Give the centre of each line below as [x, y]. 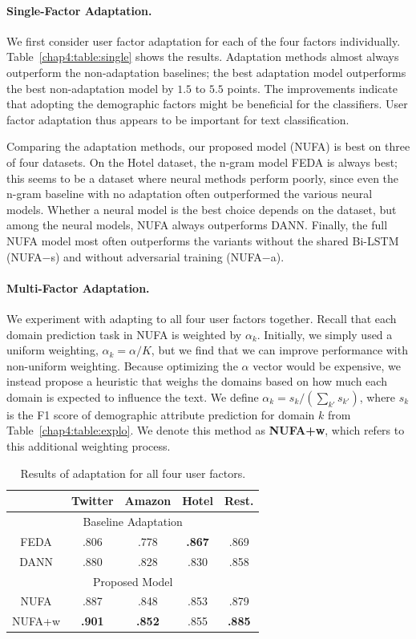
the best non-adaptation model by [90, 88]
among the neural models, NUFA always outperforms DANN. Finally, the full [197, 225]
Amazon [148, 501]
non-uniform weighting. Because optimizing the [122, 365]
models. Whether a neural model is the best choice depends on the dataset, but [202, 209]
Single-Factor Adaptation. [79, 10]
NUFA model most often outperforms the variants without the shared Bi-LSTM [203, 240]
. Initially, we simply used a [325, 334]
